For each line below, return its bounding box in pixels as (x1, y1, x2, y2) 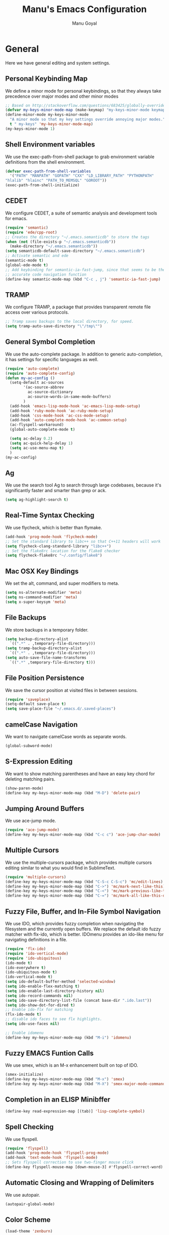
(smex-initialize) (5, 1072, 44, 1077)
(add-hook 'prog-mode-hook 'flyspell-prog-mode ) (5, 1150, 109, 1155)
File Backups (5, 613, 46, 622)
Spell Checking (5, 1123, 54, 1131)
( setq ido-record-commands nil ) (5, 993, 73, 998)
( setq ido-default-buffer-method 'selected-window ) (5, 979, 116, 984)
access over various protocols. (5, 309, 69, 315)
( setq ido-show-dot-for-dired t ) (5, 1002, 75, 1008)
